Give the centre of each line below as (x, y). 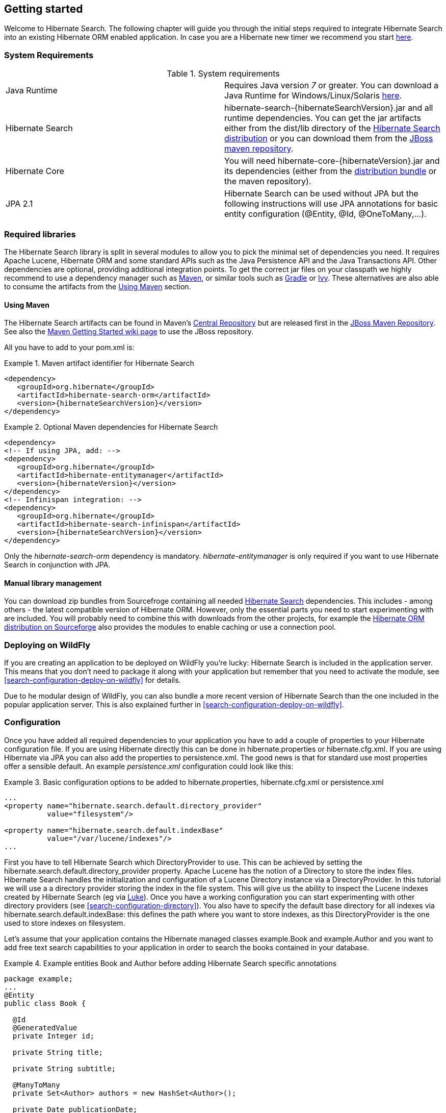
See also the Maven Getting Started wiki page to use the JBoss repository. (129, 332)
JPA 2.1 (19, 204)
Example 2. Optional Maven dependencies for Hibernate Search (111, 427)
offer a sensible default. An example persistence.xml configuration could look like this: (149, 766)
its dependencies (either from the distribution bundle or (331, 171)
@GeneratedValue (45, 1028)
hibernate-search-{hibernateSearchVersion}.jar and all (329, 108)
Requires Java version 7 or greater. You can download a (331, 85)
